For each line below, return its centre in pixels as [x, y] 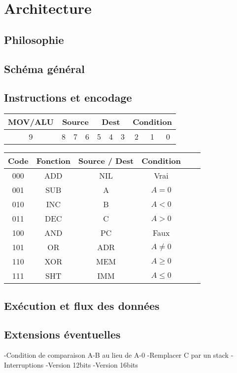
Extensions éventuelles [62, 334]
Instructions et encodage [68, 97]
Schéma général [44, 68]
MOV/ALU [31, 122]
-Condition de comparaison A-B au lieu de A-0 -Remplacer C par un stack [117, 355]
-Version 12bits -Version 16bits [92, 364]
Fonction [53, 161]
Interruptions [24, 364]
